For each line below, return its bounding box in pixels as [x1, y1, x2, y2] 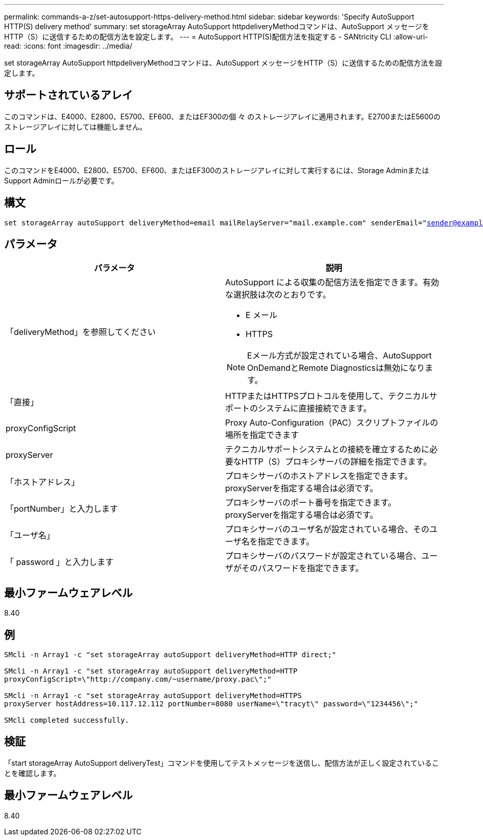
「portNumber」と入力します [6, 503, 118, 514]
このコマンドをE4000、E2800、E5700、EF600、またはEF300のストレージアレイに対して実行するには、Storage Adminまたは [4, 165, 429, 175]
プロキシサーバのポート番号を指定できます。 [225, 497, 397, 508]
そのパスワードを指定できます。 [241, 563, 364, 574]
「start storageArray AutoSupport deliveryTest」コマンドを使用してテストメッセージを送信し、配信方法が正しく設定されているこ [4, 758, 440, 767]
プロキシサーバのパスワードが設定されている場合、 [225, 551, 422, 561]
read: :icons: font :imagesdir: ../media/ [4, 41, 133, 50]
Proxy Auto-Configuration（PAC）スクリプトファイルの [225, 417, 438, 428]
